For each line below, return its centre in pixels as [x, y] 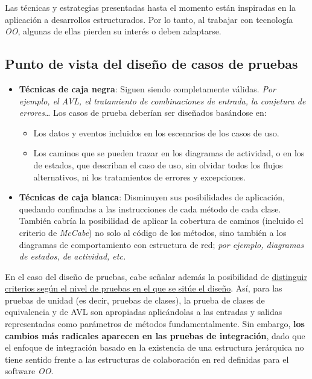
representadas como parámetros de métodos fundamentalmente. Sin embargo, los [155, 324]
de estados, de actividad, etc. [72, 256]
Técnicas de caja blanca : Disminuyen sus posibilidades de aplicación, [152, 197]
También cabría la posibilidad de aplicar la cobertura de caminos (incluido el [161, 221]
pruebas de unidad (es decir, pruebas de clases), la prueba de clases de [135, 300]
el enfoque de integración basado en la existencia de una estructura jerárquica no [154, 347]
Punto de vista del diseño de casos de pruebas [151, 64]
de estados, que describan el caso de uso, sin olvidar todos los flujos [158, 164]
